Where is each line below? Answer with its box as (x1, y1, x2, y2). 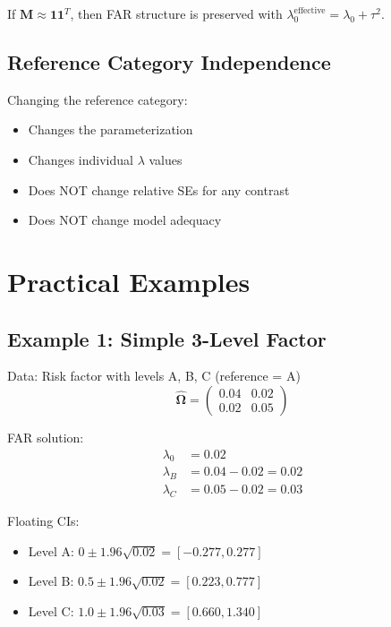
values (149, 150, 183, 168)
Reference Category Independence (7, 47, 331, 75)
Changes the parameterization (28, 120, 193, 139)
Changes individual (28, 150, 133, 168)
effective (293, 5, 326, 15)
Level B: (28, 571, 74, 590)
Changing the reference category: (7, 90, 188, 108)
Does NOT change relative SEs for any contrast (28, 180, 290, 199)
